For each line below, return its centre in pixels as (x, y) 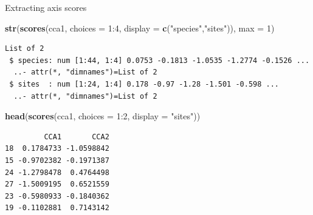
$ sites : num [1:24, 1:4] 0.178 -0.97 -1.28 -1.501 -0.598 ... (144, 84)
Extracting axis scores (46, 7)
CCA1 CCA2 (77, 137)
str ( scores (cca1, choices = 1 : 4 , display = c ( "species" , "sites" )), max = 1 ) (140, 28)
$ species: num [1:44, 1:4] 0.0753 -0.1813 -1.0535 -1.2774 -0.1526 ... (160, 60)
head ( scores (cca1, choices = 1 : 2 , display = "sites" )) (103, 116)
